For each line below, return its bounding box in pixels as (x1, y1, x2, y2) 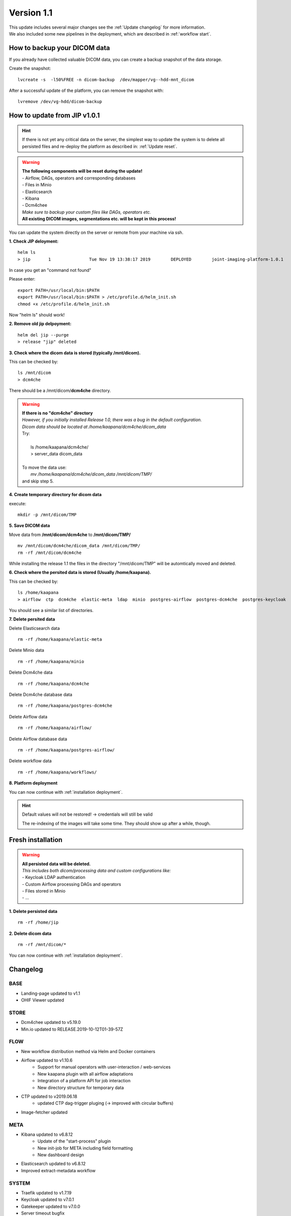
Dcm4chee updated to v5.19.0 (21, 1019, 81, 1025)
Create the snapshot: (9, 66, 51, 72)
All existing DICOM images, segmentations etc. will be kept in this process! (22, 216, 177, 222)
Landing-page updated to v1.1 (21, 990, 80, 996)
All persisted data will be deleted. (22, 861, 91, 867)
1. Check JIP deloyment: (9, 238, 59, 244)
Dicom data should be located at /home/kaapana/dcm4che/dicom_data (22, 424, 166, 429)
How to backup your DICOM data (9, 44, 110, 52)
